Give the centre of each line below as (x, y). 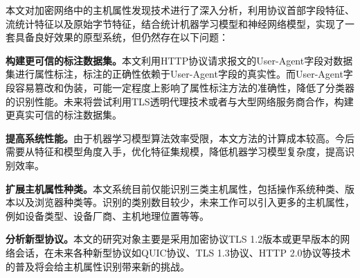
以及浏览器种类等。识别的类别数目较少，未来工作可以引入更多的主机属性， (184, 202)
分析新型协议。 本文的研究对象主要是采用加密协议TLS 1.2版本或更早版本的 (173, 239)
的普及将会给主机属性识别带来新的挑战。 (98, 266)
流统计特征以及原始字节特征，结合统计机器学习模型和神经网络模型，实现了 (175, 23)
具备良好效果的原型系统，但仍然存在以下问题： (121, 37)
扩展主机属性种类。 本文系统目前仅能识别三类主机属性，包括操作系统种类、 (175, 188)
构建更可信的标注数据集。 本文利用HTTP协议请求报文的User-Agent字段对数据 (179, 60)
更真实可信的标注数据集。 (64, 115)
